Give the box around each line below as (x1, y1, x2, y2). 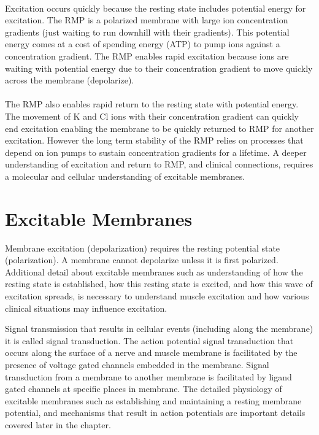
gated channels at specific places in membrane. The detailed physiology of (5, 382, 282, 395)
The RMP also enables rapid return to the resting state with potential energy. (5, 98, 299, 110)
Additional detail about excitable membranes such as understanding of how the (5, 265, 303, 278)
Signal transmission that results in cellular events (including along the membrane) (5, 322, 313, 335)
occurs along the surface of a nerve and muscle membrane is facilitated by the (5, 346, 298, 359)
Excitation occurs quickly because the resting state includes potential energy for (5, 1, 306, 14)
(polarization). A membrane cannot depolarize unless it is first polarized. (5, 253, 279, 266)
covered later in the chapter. (5, 418, 111, 431)
